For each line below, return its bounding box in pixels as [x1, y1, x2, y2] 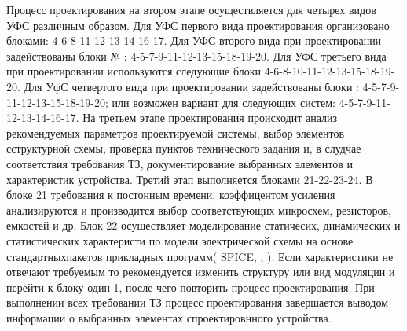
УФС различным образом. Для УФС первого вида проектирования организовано [6, 17, 390, 33]
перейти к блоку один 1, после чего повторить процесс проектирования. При [6, 278, 375, 295]
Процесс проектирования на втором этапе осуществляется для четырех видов [6, 2, 376, 17]
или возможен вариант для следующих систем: [112, 94, 335, 110]
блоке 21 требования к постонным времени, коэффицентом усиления [6, 186, 335, 203]
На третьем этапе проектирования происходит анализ [82, 109, 337, 126]
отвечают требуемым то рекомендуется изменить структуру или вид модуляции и [6, 263, 395, 280]
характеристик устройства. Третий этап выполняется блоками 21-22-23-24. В [6, 171, 373, 187]
